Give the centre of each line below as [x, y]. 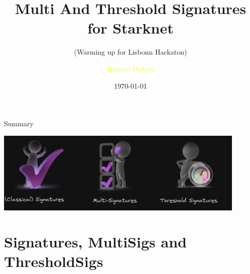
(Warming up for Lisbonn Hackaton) [131, 52]
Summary [19, 123]
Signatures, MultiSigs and [95, 242]
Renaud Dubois [131, 68]
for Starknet [131, 28]
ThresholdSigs [54, 261]
